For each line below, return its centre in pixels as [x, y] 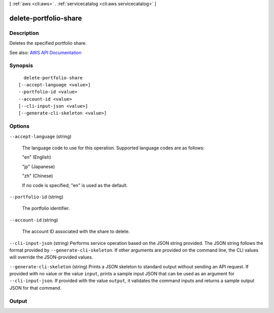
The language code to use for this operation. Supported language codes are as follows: [113, 148]
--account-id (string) [34, 220]
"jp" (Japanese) [39, 166]
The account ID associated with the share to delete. [76, 232]
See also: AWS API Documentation [45, 52]
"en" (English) [37, 157]
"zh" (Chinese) [38, 176]
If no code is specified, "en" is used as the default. [75, 185]
